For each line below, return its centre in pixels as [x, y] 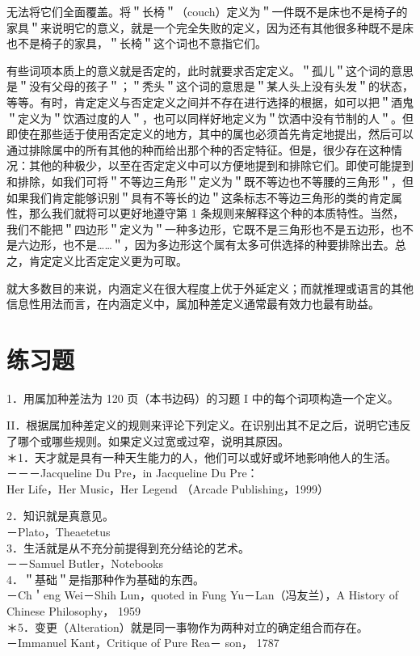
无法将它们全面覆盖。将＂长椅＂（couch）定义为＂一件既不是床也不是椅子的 [207, 11]
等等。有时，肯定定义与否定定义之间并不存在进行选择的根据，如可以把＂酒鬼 [210, 102]
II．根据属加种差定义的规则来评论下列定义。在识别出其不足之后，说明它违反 [209, 425]
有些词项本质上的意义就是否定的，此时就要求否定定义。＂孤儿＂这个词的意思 [210, 70]
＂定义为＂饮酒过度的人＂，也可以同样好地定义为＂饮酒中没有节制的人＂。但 [210, 118]
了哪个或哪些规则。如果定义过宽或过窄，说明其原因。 [148, 441]
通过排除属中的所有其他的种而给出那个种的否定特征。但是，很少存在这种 [199, 149]
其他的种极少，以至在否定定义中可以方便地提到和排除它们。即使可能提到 [221, 165]
